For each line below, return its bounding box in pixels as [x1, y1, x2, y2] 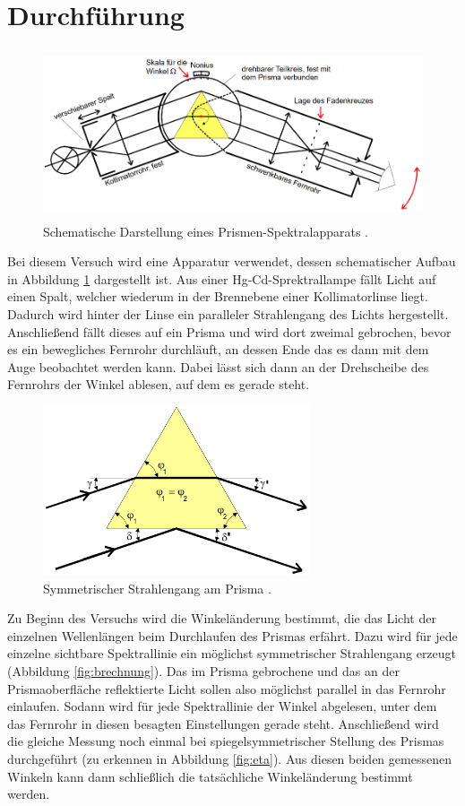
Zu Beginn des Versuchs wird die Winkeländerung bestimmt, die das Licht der [7, 609, 436, 628]
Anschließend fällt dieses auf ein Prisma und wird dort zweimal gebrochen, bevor [7, 322, 452, 341]
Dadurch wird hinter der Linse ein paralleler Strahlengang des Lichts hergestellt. [7, 305, 449, 324]
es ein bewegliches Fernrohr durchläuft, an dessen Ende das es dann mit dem [7, 340, 429, 359]
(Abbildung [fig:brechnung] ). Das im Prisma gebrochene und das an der [7, 661, 400, 680]
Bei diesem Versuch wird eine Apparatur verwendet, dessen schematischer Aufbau [7, 252, 456, 271]
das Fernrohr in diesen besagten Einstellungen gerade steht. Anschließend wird [7, 714, 439, 732]
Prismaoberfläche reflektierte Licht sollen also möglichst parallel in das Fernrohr [7, 679, 446, 698]
